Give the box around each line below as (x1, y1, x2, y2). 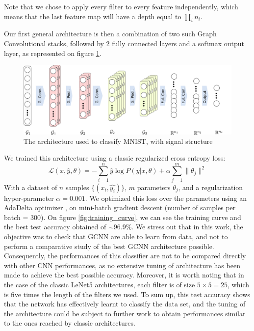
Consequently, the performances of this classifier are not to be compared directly (4, 250, 246, 261)
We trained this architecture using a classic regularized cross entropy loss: (4, 152, 226, 163)
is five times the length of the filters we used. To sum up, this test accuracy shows (4, 289, 250, 299)
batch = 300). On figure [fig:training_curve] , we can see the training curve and (4, 212, 241, 222)
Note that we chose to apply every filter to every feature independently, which (4, 1, 238, 11)
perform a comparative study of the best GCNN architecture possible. (4, 241, 214, 251)
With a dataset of (4, 182, 57, 192)
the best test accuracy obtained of (4, 221, 106, 232)
